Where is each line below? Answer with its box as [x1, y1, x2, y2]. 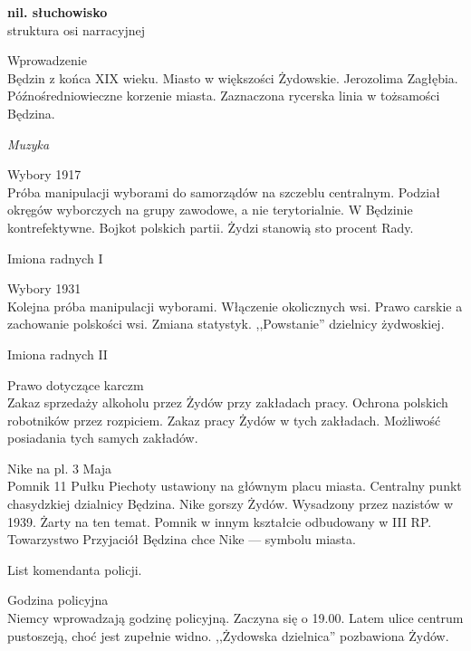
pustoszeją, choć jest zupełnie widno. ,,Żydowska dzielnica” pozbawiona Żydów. [7, 626, 449, 645]
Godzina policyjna [7, 590, 109, 609]
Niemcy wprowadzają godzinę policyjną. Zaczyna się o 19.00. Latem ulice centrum [7, 608, 464, 627]
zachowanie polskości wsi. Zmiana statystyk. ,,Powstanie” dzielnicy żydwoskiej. [7, 314, 445, 333]
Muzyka [7, 134, 50, 153]
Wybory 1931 [7, 279, 82, 298]
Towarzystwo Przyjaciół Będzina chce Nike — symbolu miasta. [7, 530, 356, 549]
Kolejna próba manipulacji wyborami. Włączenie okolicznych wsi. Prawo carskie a [7, 296, 463, 315]
